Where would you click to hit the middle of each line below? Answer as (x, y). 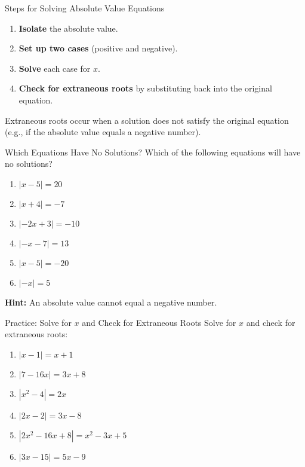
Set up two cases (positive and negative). (98, 48)
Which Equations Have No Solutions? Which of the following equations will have (153, 152)
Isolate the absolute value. (68, 28)
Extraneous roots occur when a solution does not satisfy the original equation (147, 120)
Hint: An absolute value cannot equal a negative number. (111, 302)
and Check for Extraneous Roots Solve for (159, 322)
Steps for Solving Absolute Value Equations (85, 8)
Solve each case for (55, 68)
